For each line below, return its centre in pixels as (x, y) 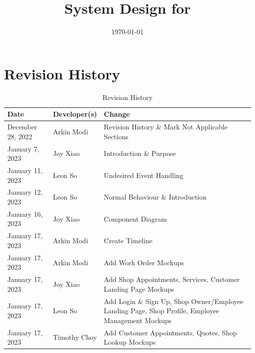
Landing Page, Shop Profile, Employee (161, 311)
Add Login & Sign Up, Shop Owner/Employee (174, 301)
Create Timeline (128, 240)
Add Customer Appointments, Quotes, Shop (170, 332)
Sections (116, 136)
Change (117, 114)
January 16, (25, 214)
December (22, 127)
